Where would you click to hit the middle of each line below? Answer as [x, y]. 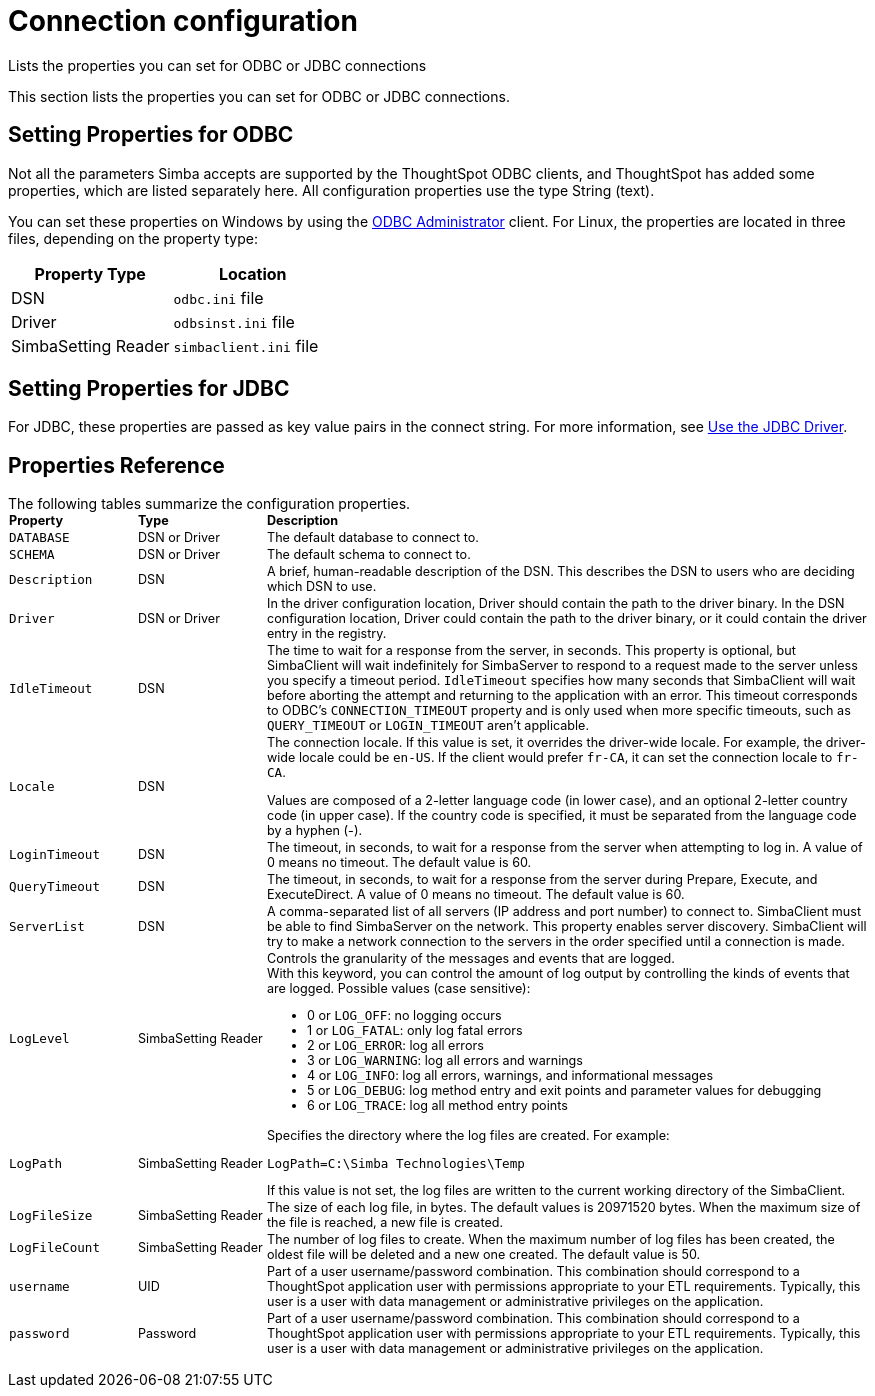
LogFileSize [51, 1215]
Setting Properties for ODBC [151, 135]
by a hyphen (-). [315, 830]
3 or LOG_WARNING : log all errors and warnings [445, 1061]
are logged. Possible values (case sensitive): [399, 988]
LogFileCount [54, 1247]
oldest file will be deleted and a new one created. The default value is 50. [484, 1255]
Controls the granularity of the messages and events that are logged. [471, 958]
